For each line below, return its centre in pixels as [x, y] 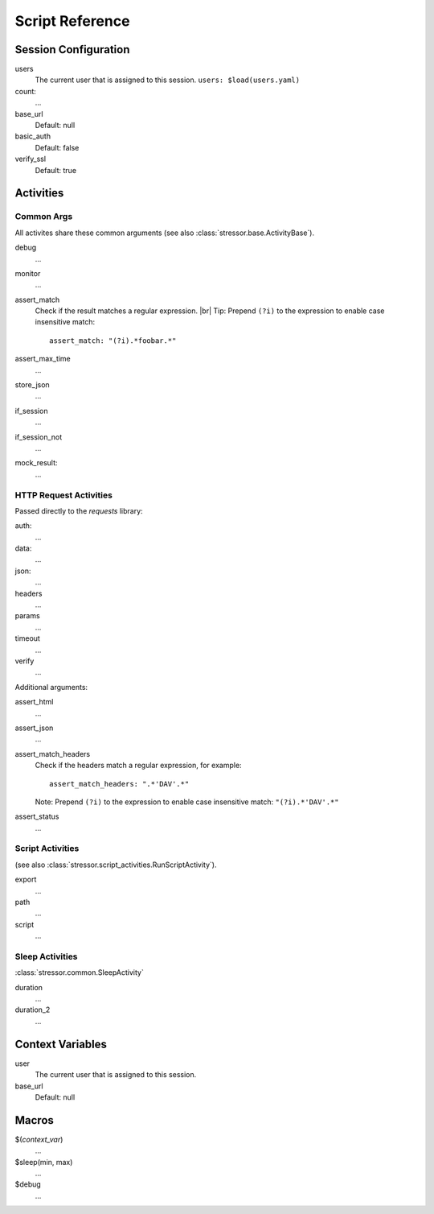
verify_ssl [31, 159]
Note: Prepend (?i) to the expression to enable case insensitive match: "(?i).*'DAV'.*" [187, 802]
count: [25, 91]
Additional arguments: [51, 687]
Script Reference [72, 21]
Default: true [55, 170]
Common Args [44, 217]
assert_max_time [43, 359]
